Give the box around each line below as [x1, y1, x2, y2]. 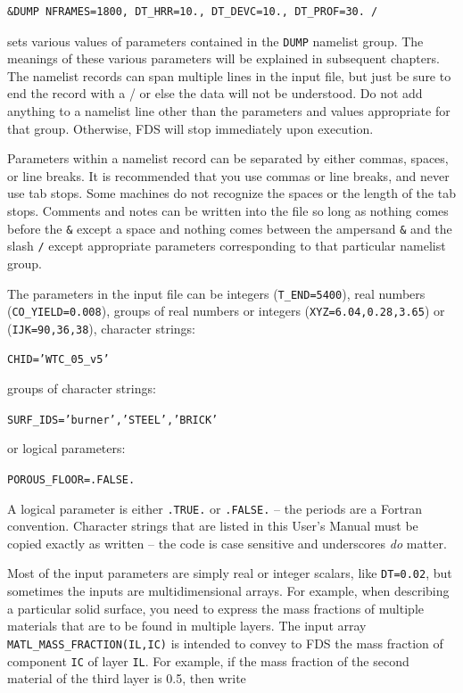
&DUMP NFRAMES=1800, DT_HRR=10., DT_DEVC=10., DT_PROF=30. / [7, 5, 378, 18]
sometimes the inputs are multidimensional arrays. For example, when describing [7, 582, 450, 600]
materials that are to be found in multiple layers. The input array [7, 616, 367, 635]
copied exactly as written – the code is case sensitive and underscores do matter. [7, 533, 447, 552]
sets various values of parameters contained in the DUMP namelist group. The [7, 31, 424, 50]
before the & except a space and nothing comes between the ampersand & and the [7, 219, 452, 237]
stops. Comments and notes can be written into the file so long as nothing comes [7, 202, 449, 219]
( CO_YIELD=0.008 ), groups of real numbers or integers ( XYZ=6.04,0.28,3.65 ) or [7, 301, 445, 320]
